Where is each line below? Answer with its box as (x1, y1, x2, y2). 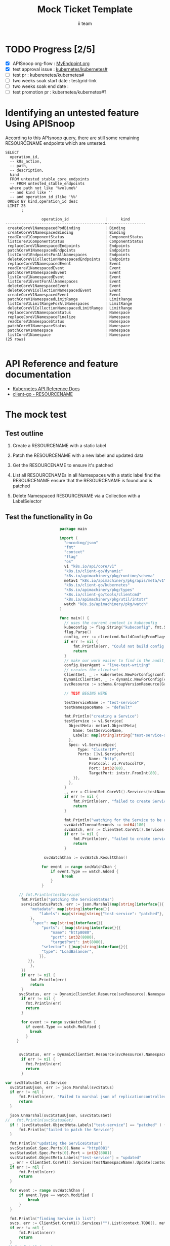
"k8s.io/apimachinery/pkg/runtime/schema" (64, 573, 155, 578)
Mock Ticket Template (37, 4, 133, 15)
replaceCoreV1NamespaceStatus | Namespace (7, 310, 130, 315)
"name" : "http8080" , (50, 930, 94, 936)
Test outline (5, 429, 44, 438)
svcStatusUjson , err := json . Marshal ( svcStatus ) (10, 1085, 114, 1090)
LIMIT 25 (7, 203, 26, 208)
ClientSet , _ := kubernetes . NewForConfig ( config (64, 672, 168, 677)
